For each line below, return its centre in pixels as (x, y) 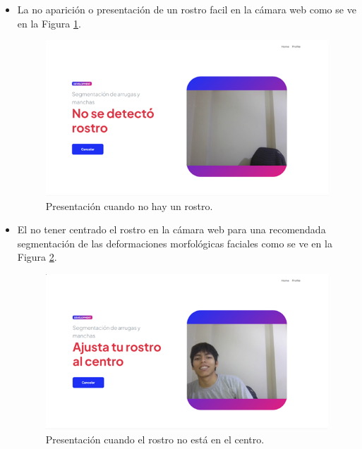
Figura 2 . (37, 257)
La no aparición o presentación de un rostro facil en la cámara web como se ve (187, 9)
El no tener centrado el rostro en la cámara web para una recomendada (171, 229)
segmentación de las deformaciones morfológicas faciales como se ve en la (175, 243)
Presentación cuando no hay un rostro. (129, 205)
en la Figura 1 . (49, 23)
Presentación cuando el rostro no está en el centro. (155, 439)
